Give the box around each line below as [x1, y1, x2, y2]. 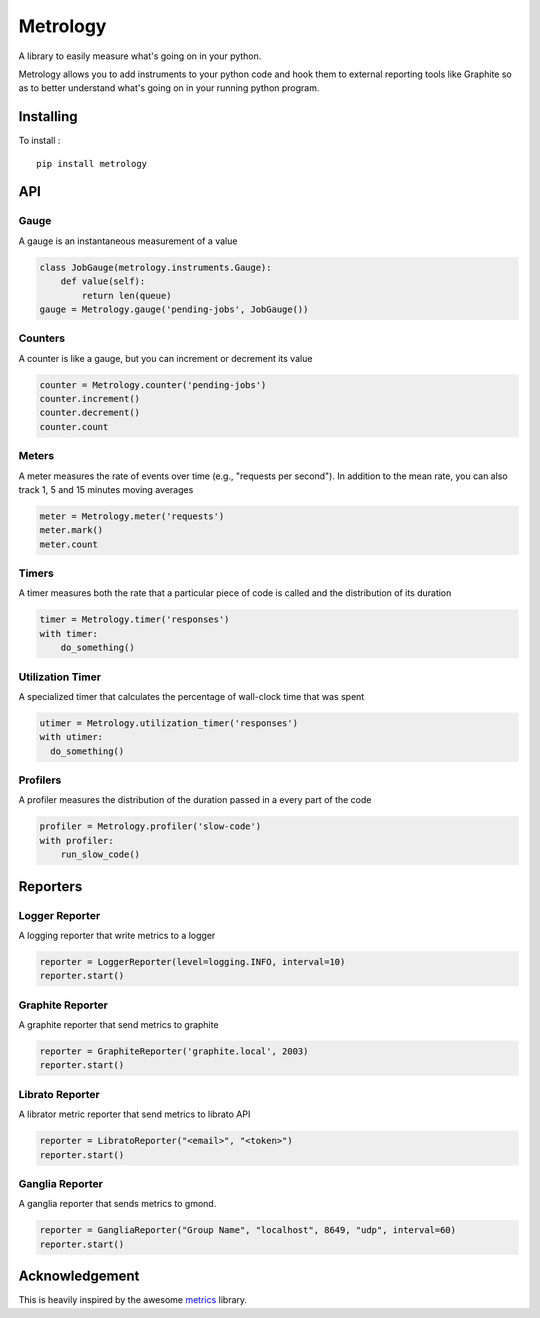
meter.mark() [39, 525, 104, 536]
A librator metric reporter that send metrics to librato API [18, 1108, 251, 1120]
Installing [18, 108, 79, 125]
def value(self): [60, 276, 146, 287]
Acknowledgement [18, 1268, 140, 1285]
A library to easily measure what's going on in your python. [18, 50, 262, 62]
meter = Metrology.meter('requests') [39, 510, 225, 522]
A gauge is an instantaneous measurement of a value [18, 235, 238, 247]
